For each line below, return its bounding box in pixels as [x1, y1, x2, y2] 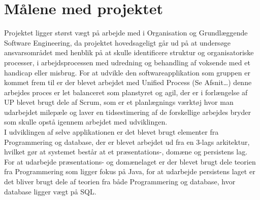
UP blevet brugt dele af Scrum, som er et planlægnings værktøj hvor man [4, 97, 234, 107]
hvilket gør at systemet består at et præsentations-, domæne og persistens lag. [4, 146, 248, 157]
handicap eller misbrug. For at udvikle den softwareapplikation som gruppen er [4, 67, 250, 77]
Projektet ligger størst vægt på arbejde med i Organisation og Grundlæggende [4, 27, 248, 38]
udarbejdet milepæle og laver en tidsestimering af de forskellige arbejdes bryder [4, 106, 251, 117]
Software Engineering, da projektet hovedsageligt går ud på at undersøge [4, 37, 231, 48]
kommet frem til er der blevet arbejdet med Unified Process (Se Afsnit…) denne [4, 77, 252, 88]
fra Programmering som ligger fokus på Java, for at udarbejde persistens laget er [4, 166, 255, 177]
